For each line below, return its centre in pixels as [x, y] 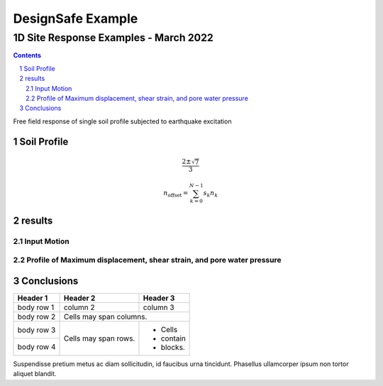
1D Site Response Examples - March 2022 [113, 38]
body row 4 [37, 347]
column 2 [79, 307]
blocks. [173, 347]
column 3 [159, 307]
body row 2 [37, 316]
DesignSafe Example [76, 18]
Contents [27, 55]
